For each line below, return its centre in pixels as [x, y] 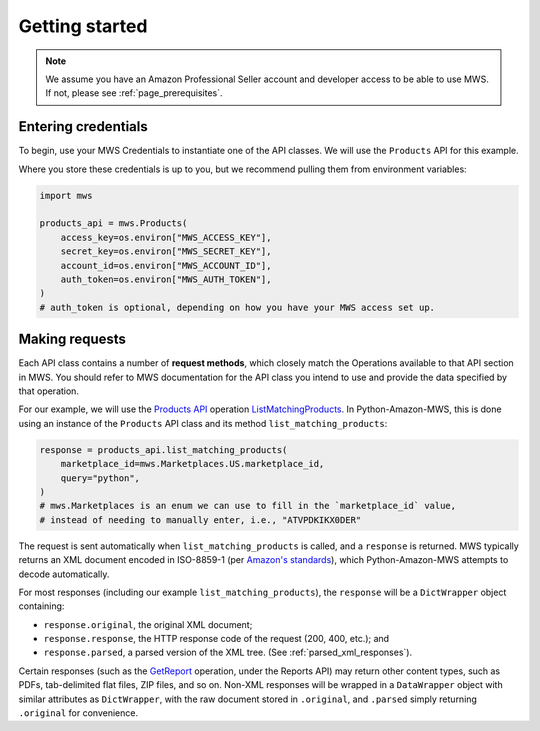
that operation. [49, 391]
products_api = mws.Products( [113, 223]
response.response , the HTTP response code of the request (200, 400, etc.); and [216, 639]
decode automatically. [64, 574]
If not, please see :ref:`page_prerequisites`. [134, 93]
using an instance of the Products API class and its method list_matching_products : [203, 423]
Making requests [72, 339]
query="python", [100, 478]
